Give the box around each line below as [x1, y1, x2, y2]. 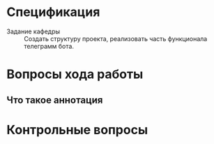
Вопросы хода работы [6, 67, 144, 82]
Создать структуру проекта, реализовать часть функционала [24, 34, 208, 42]
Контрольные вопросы [6, 122, 148, 138]
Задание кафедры [6, 27, 61, 35]
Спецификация [6, 4, 100, 20]
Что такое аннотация [6, 94, 103, 106]
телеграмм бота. [24, 42, 75, 50]
